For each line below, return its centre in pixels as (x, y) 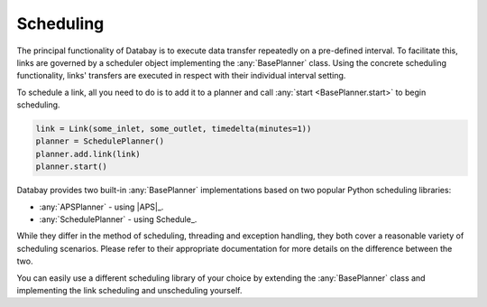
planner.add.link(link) (88, 154)
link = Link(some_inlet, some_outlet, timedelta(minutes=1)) (174, 129)
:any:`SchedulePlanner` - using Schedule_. (118, 219)
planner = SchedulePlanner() (100, 141)
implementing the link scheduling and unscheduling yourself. (129, 290)
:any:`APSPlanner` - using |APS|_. (101, 207)
